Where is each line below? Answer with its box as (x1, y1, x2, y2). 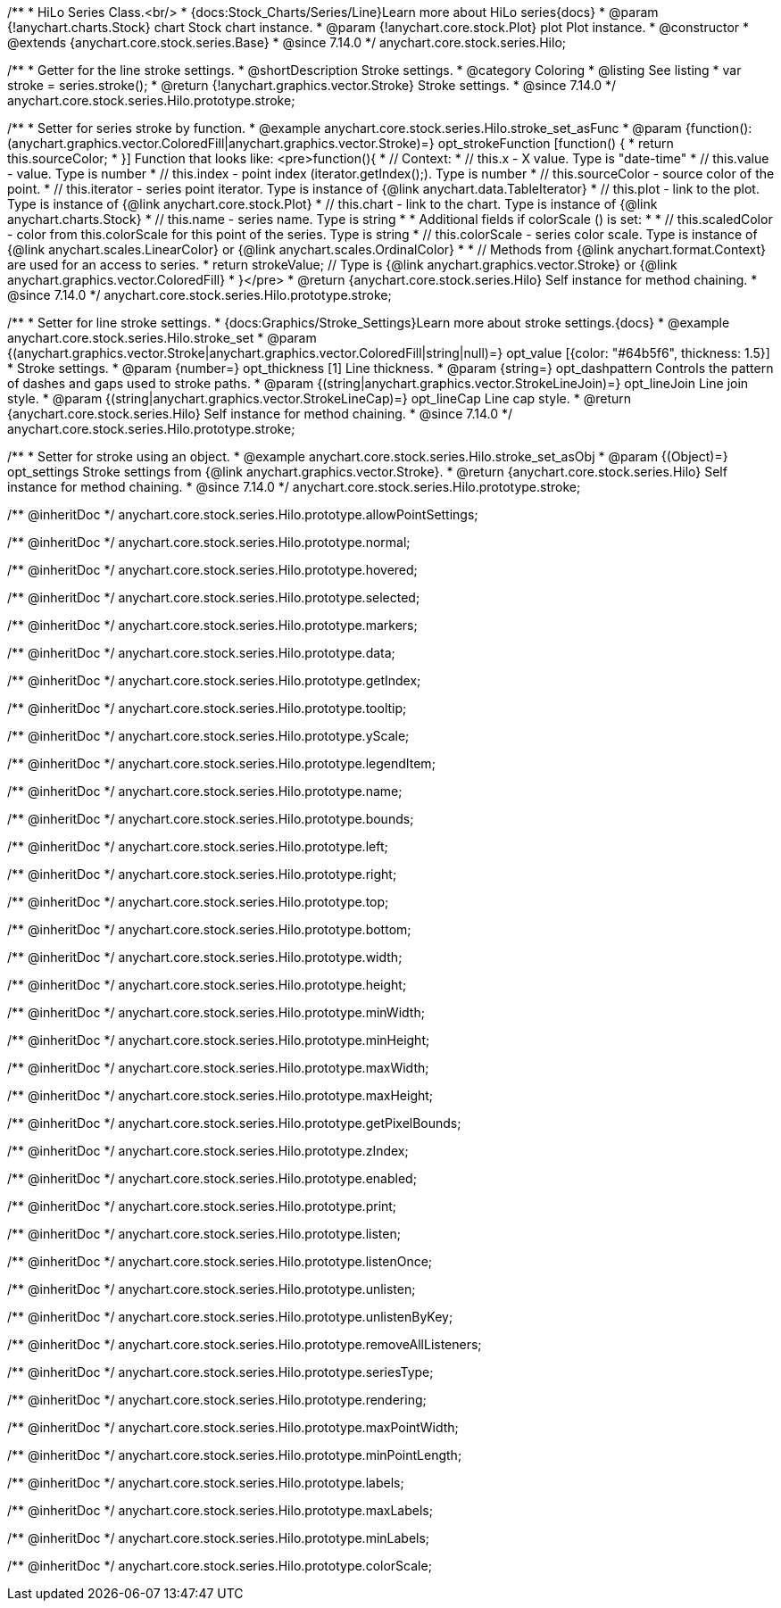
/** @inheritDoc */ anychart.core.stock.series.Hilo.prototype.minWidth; (7, 1005, 425, 1020)
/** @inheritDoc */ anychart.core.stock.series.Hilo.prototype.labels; (7, 1475, 404, 1490)
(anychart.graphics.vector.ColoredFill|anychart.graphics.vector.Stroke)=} (7, 136, 435, 151)
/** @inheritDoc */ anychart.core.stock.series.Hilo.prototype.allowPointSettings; (7, 507, 478, 522)
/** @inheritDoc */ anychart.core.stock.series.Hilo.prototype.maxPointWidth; (7, 1420, 459, 1435)
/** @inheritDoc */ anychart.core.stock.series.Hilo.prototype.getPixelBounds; (7, 1115, 461, 1131)
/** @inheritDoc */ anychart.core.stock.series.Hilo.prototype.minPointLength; (7, 1447, 462, 1463)
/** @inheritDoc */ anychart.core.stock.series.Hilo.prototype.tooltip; (7, 700, 407, 716)
